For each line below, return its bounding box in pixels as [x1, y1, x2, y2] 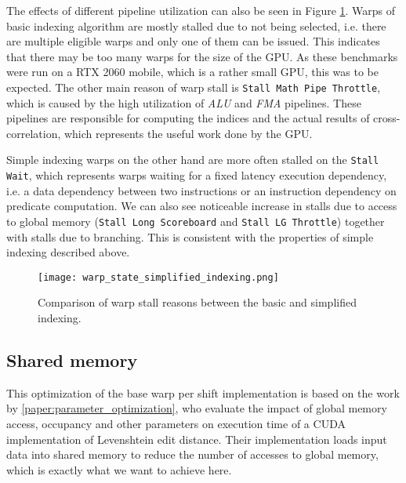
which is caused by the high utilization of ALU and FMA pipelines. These [6, 94, 361, 111]
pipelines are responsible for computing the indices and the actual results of [6, 110, 370, 126]
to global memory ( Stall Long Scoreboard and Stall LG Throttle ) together [6, 212, 385, 229]
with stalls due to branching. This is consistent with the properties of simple [6, 228, 374, 245]
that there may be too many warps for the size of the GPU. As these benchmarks [6, 48, 398, 64]
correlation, [6, 125, 61, 141]
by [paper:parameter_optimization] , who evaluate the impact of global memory [6, 400, 387, 416]
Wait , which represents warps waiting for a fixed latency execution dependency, [6, 167, 387, 183]
